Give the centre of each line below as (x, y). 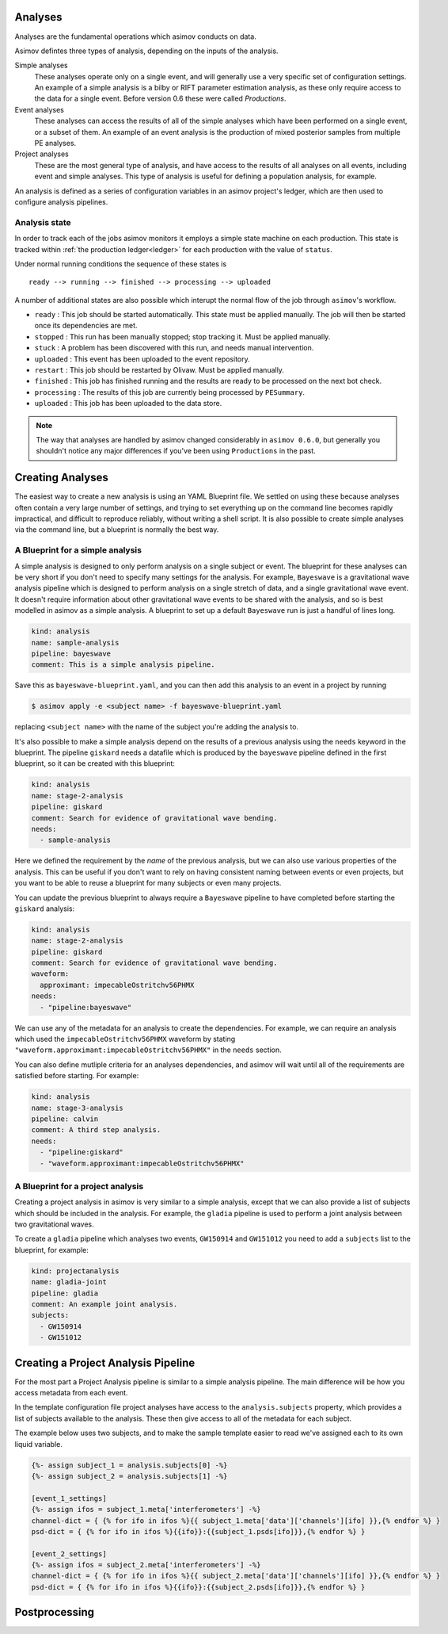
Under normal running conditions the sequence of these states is (121, 264)
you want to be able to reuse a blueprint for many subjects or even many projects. (148, 883)
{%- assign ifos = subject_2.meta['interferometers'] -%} (146, 1565)
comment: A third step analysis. (96, 1130)
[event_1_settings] (69, 1498)
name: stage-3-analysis (78, 1108)
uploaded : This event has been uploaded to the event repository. (142, 359)
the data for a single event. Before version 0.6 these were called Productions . (160, 98)
